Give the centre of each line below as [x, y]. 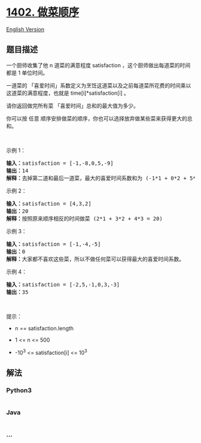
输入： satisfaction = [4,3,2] [49, 204]
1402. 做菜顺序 [43, 12]
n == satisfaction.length [44, 328]
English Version [25, 29]
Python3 [19, 390]
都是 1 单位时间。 [27, 73]
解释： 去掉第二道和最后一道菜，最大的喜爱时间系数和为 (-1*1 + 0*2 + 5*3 [103, 178]
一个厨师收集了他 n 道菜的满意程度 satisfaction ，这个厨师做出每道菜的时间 [98, 65]
